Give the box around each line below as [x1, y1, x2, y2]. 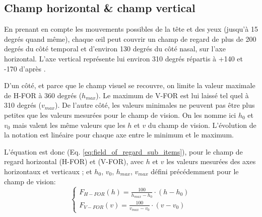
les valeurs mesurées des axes [166, 156, 256, 167]
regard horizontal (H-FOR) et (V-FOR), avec [4, 156, 144, 167]
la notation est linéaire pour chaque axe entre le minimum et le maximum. [4, 129, 234, 140]
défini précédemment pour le [151, 166, 239, 176]
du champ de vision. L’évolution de [148, 119, 256, 130]
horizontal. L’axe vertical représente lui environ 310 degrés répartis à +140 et [4, 53, 243, 63]
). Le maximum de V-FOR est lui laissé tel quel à [96, 90, 249, 100]
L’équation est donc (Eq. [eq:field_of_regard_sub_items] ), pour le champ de [4, 146, 243, 157]
